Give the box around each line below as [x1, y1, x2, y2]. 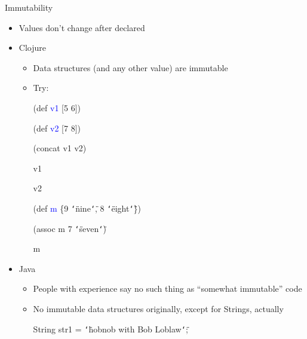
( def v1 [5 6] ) [33, 101, 81, 114]
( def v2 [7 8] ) [33, 121, 81, 134]
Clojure [19, 41, 46, 54]
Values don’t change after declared [19, 21, 145, 33]
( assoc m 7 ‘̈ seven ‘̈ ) [33, 222, 106, 234]
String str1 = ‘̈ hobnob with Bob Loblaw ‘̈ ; [33, 322, 188, 335]
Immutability [5, 1, 53, 13]
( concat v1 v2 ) [33, 142, 87, 154]
